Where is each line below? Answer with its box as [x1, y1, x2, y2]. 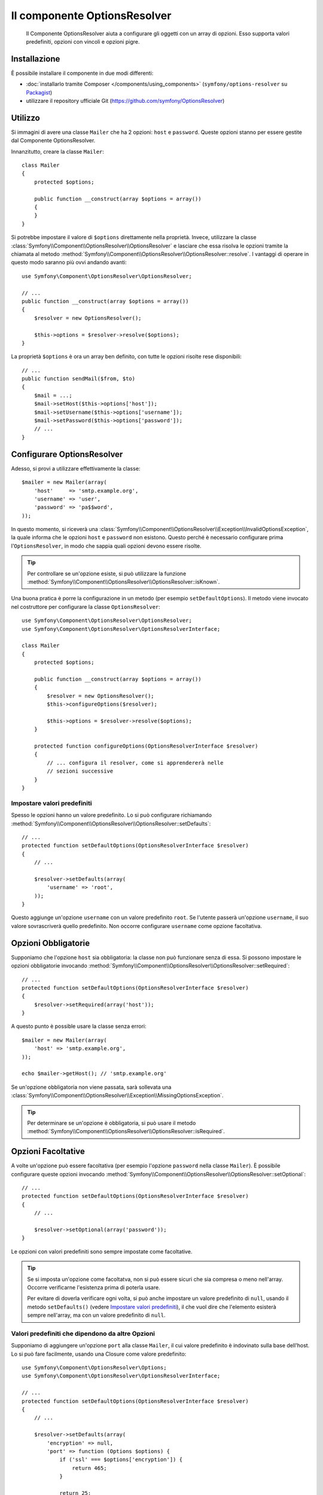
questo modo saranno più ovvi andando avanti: [11, 259, 127, 266]
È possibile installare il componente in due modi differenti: [11, 69, 154, 77]
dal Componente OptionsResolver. [11, 137, 96, 144]
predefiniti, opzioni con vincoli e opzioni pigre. [26, 38, 140, 45]
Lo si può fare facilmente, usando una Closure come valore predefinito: [11, 1350, 187, 1357]
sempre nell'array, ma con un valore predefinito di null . [27, 1311, 166, 1319]
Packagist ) [26, 89, 53, 96]
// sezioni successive [47, 768, 114, 774]
